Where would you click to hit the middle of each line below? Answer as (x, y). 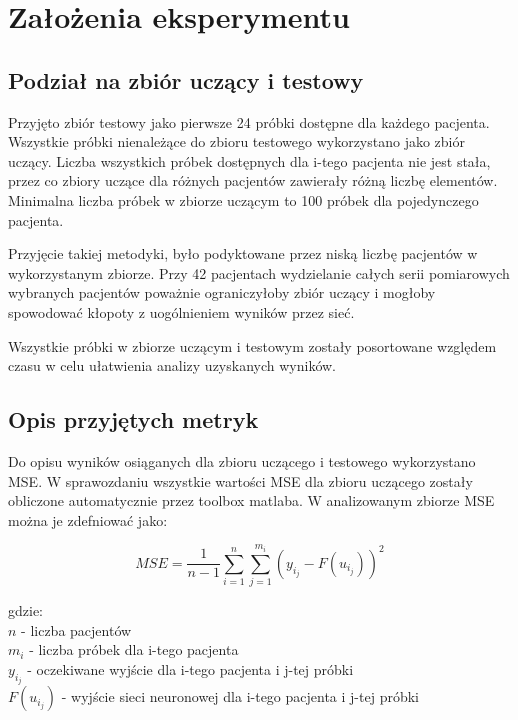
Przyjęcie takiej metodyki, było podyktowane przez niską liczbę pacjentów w (243, 253)
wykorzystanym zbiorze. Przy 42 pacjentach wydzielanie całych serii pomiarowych (259, 272)
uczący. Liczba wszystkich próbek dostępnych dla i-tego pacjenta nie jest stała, (249, 160)
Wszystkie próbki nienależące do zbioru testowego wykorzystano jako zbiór (237, 141)
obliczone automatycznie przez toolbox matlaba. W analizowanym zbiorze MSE (251, 500)
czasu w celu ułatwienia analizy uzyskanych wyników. (172, 365)
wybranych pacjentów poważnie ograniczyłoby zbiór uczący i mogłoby (222, 292)
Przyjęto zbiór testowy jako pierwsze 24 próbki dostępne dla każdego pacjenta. (249, 121)
